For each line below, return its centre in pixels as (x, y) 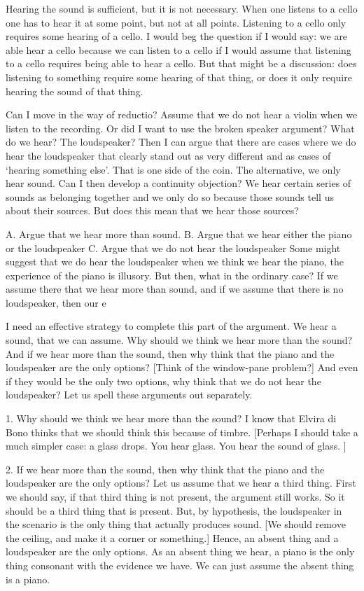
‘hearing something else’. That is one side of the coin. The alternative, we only (173, 169)
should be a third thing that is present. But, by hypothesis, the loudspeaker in (174, 510)
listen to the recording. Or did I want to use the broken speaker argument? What (180, 128)
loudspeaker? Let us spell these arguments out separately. (129, 395)
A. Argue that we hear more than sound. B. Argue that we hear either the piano (179, 234)
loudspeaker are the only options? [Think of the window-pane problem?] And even (182, 367)
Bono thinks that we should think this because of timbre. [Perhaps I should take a (182, 432)
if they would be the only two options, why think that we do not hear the (163, 381)
